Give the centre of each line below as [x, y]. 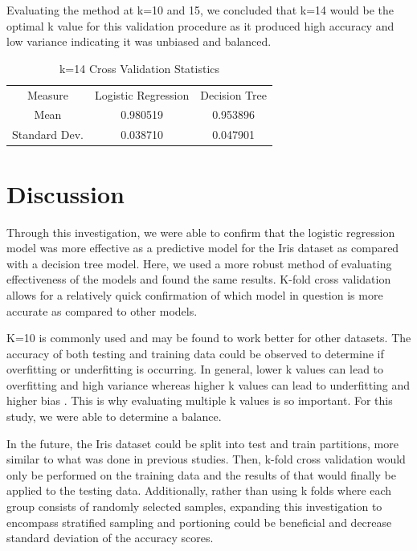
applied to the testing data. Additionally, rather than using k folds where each [199, 490]
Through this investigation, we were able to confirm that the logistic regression [201, 232]
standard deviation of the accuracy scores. [110, 538]
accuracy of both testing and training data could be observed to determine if [195, 353]
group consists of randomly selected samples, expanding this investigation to [194, 506]
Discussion [65, 193]
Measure [47, 94]
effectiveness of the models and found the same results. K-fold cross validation [199, 279]
